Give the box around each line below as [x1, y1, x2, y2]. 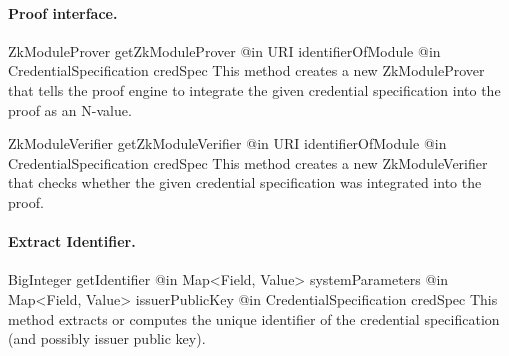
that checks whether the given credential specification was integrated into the [8, 172, 482, 193]
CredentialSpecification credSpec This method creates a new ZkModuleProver [8, 60, 485, 81]
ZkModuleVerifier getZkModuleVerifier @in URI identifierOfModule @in [8, 133, 447, 154]
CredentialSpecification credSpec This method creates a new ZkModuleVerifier [8, 152, 488, 173]
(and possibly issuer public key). [8, 328, 206, 349]
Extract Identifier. [8, 231, 136, 252]
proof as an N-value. [8, 99, 132, 120]
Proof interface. [8, 2, 118, 23]
